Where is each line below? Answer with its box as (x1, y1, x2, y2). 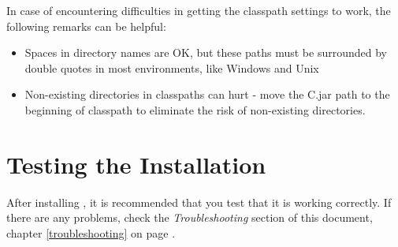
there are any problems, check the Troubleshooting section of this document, (6, 209, 373, 226)
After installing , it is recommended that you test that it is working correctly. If (6, 193, 392, 210)
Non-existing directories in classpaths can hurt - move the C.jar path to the (24, 86, 390, 103)
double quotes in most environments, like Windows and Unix (24, 59, 319, 76)
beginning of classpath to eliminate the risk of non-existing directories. (24, 101, 366, 118)
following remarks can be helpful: (6, 17, 166, 34)
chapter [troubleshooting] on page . (6, 224, 176, 241)
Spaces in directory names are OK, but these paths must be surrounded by (24, 44, 387, 61)
